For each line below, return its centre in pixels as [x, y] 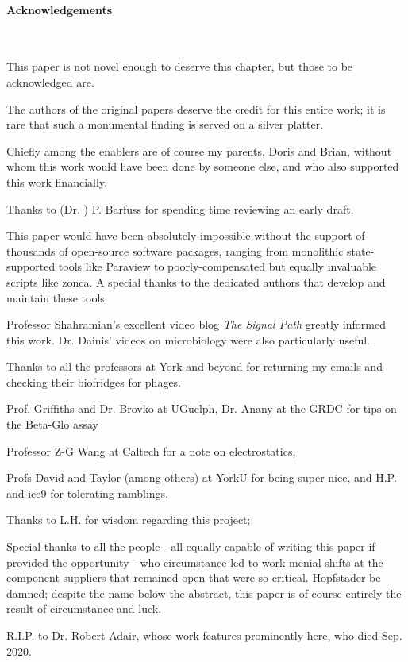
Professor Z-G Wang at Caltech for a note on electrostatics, [151, 450]
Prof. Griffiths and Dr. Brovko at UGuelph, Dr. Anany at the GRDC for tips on [202, 408]
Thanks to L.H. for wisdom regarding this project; [129, 520]
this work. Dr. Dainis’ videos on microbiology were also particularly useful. [188, 339]
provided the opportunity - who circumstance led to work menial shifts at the [195, 562]
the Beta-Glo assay [52, 424]
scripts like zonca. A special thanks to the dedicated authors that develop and [196, 281]
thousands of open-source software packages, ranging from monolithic [175, 250]
